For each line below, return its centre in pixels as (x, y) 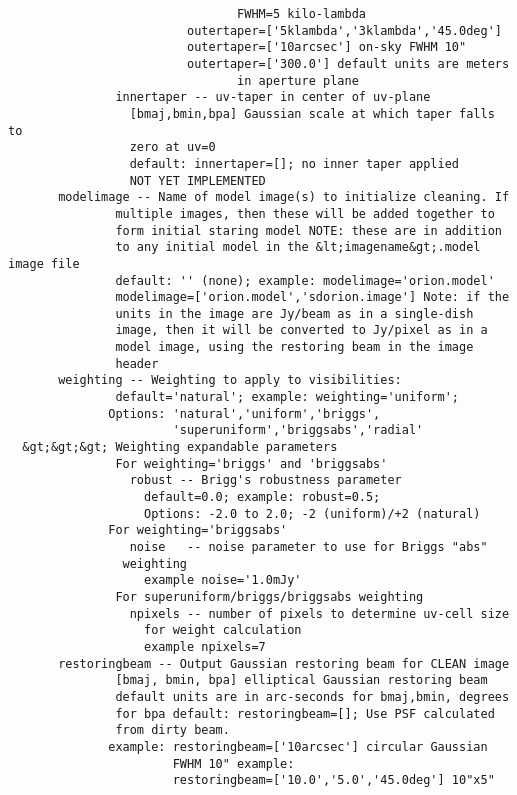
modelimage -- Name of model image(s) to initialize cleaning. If (284, 197)
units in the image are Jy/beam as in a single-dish (294, 313)
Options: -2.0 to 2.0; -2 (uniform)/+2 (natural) (312, 513)
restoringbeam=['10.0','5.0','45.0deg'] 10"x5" (333, 780)
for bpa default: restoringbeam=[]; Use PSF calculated (305, 713)
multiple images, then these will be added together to (305, 213)
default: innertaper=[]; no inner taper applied (294, 163)
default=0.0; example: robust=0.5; (262, 497)
